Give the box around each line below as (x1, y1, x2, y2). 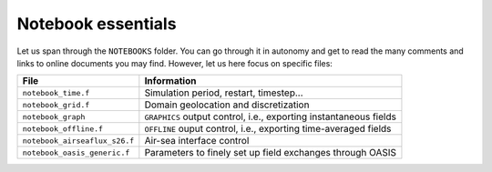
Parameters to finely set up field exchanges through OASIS (144, 147, 396, 159)
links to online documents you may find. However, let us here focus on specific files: (16, 57, 333, 68)
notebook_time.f (22, 87, 90, 97)
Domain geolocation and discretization (144, 98, 310, 111)
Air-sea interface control (144, 135, 250, 147)
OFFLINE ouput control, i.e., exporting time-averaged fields (144, 123, 392, 136)
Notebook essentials (16, 14, 177, 34)
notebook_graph (22, 112, 86, 122)
